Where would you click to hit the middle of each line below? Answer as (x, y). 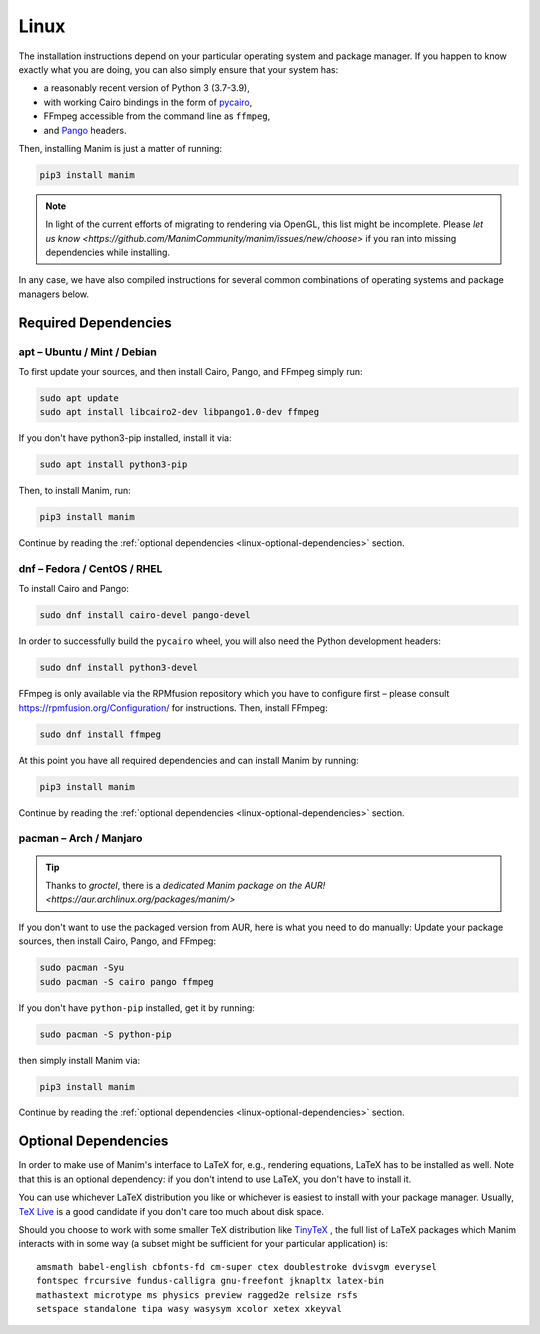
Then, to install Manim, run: (75, 491)
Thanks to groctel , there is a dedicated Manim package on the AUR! (185, 886)
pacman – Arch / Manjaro (80, 838)
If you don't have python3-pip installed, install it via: (125, 438)
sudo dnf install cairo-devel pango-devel (145, 615)
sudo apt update (79, 398)
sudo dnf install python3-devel (119, 668)
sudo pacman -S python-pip (105, 1034)
